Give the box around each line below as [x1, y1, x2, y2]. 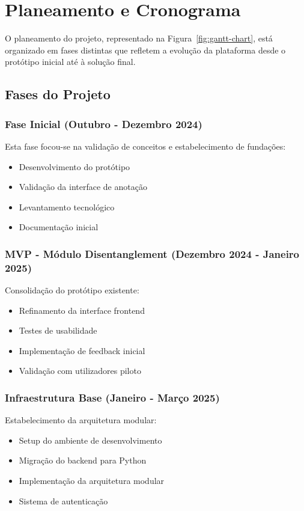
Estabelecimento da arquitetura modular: [5, 414, 157, 426]
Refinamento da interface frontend [19, 304, 145, 316]
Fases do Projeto [5, 85, 111, 103]
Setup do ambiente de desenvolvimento [19, 433, 162, 446]
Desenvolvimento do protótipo [19, 160, 130, 173]
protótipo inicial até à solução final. [5, 55, 136, 68]
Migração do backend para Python [19, 454, 147, 467]
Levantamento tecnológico [19, 200, 115, 213]
